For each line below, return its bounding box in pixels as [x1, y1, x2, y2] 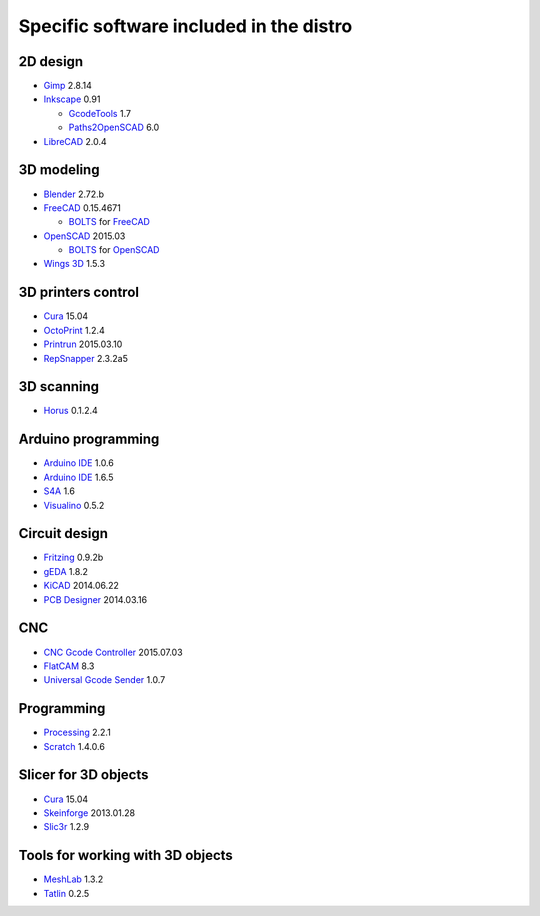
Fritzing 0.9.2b [43, 551, 104, 564]
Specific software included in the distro [18, 15, 353, 37]
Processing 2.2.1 [43, 726, 112, 739]
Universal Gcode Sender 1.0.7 [43, 674, 166, 686]
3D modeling [18, 161, 100, 179]
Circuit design [18, 525, 109, 542]
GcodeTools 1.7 [68, 107, 132, 119]
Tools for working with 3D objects [18, 847, 234, 864]
